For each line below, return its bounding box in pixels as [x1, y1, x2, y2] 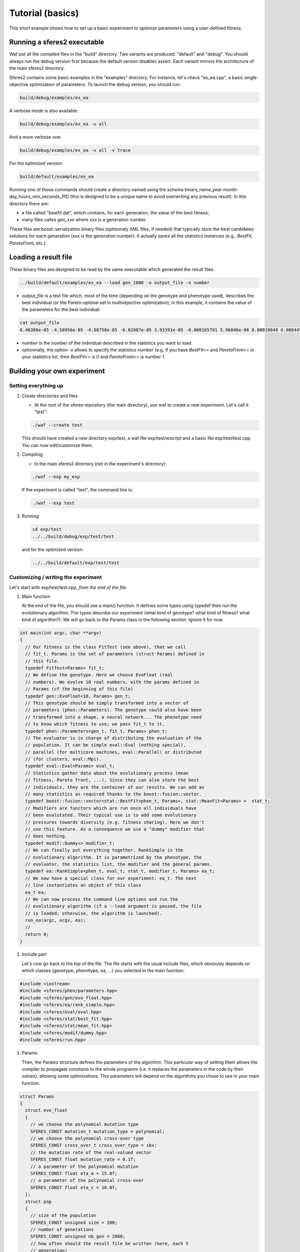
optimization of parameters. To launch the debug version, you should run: [29, 82, 181, 88]
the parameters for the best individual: [21, 306, 101, 312]
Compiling [21, 451, 43, 458]
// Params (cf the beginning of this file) [25, 686, 133, 692]
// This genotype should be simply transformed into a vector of [25, 700, 189, 706]
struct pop [25, 1198, 52, 1204]
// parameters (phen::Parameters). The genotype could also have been [25, 707, 202, 713]
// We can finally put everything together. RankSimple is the [25, 847, 183, 853]
